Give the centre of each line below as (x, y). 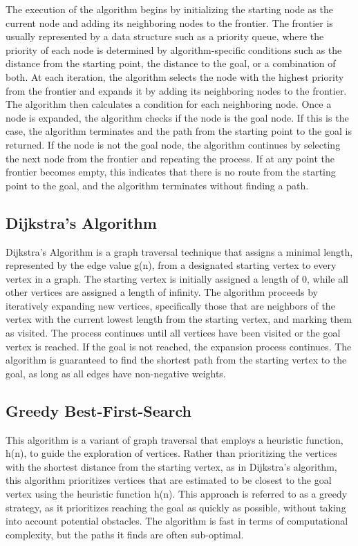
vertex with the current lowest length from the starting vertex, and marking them (179, 319)
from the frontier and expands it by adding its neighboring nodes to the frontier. (176, 90)
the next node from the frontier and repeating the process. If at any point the (170, 158)
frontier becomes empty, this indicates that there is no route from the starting (171, 172)
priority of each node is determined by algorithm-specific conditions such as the (174, 49)
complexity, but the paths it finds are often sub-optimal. (125, 534)
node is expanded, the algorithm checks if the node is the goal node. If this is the (177, 117)
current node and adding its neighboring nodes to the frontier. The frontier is (169, 22)
